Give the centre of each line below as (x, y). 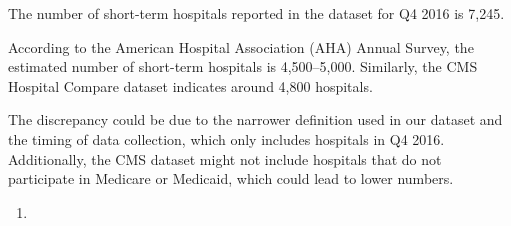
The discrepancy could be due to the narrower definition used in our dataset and (255, 119)
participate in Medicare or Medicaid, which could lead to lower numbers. (231, 178)
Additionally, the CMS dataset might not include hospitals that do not (225, 158)
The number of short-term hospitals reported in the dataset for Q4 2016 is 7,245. (256, 13)
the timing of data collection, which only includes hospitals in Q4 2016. (226, 138)
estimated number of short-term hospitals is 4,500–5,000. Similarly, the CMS (243, 66)
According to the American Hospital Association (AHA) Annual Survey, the (241, 46)
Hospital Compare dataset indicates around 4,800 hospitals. (190, 85)
